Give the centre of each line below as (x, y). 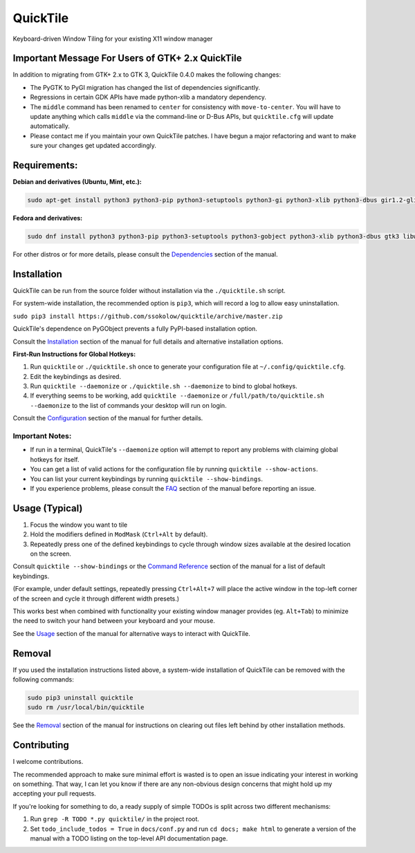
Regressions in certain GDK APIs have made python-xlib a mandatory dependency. (148, 97)
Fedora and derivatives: (48, 218)
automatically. (50, 126)
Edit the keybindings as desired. (75, 376)
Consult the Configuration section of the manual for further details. (108, 418)
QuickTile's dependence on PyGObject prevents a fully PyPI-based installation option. (135, 329)
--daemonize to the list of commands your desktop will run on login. (129, 405)
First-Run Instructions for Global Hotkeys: (74, 354)
